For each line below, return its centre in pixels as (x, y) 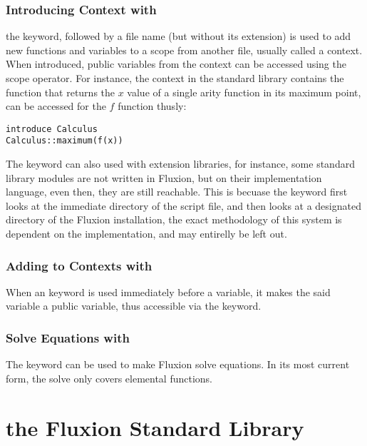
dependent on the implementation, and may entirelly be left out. (146, 234)
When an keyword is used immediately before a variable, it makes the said (168, 292)
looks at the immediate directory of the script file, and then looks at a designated (183, 205)
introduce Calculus (52, 129)
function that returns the (61, 92)
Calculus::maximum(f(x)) (64, 141)
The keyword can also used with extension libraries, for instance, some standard (180, 164)
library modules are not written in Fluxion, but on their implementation (164, 177)
